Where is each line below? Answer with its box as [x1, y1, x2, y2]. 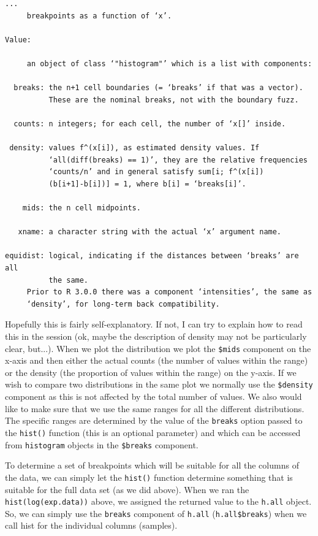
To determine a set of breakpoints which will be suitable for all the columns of [5, 459, 299, 472]
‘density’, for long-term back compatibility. [26, 299, 220, 308]
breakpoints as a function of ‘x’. [26, 11, 172, 20]
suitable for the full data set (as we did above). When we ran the [5, 483, 249, 496]
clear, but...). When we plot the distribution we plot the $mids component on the [5, 342, 311, 354]
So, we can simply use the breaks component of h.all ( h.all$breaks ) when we [5, 507, 307, 519]
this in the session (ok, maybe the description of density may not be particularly [5, 330, 307, 343]
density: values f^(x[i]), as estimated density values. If [9, 144, 260, 153]
